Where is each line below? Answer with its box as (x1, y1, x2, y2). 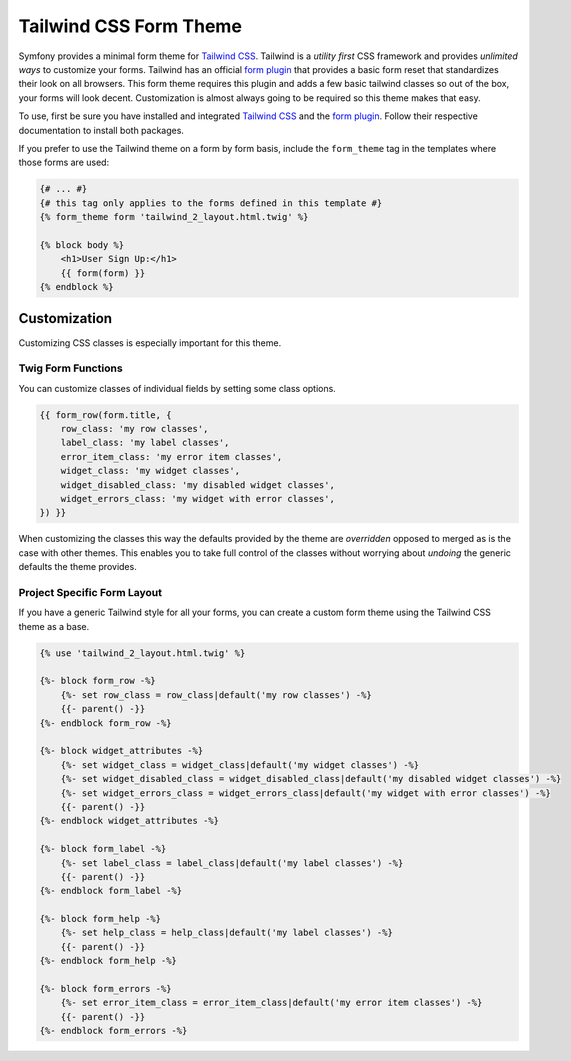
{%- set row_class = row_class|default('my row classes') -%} (60, 689, 372, 700)
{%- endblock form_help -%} (39, 955, 177, 967)
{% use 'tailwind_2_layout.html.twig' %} (39, 647, 246, 659)
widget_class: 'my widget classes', (60, 465, 240, 477)
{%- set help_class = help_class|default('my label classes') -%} (60, 927, 394, 939)
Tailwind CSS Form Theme (18, 15, 242, 37)
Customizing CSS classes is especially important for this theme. (18, 336, 282, 349)
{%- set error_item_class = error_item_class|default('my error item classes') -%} (60, 997, 483, 1009)
